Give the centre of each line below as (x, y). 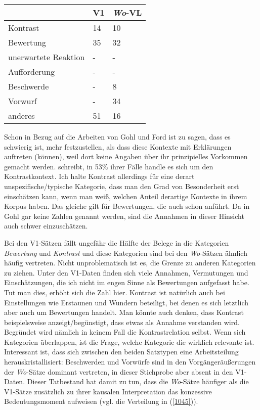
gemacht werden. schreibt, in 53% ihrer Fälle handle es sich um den (109, 166)
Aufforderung (32, 72)
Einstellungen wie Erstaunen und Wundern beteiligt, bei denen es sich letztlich (126, 302)
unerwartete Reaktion (47, 57)
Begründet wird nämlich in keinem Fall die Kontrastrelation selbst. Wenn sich (125, 332)
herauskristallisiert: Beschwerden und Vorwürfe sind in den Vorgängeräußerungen (130, 362)
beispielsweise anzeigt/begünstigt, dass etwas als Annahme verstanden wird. (122, 322)
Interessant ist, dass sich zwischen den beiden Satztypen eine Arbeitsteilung (121, 352)
